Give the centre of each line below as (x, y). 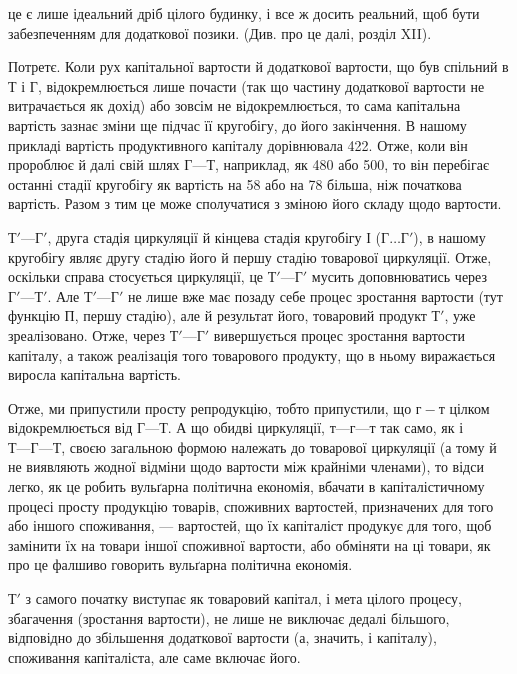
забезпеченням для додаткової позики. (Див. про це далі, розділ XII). (220, 32)
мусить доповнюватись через (399, 276)
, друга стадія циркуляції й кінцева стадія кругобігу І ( (214, 236)
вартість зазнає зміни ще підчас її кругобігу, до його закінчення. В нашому (237, 124)
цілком (469, 407)
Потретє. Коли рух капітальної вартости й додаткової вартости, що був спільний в (258, 66)
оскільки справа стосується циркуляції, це (136, 276)
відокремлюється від (70, 427)
